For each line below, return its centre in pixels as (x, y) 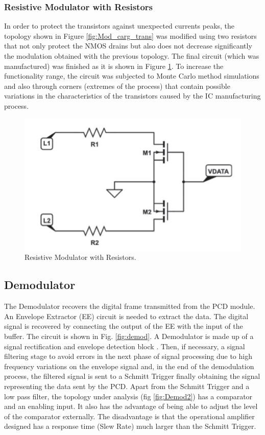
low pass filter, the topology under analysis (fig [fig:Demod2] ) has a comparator (128, 396)
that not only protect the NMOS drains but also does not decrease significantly (128, 46)
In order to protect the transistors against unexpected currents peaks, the (119, 26)
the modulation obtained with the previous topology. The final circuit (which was (132, 56)
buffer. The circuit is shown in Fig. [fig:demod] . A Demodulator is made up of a (129, 336)
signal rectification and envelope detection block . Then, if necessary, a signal (125, 346)
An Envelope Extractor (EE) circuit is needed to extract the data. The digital (126, 316)
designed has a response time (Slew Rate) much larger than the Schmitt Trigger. (130, 426)
